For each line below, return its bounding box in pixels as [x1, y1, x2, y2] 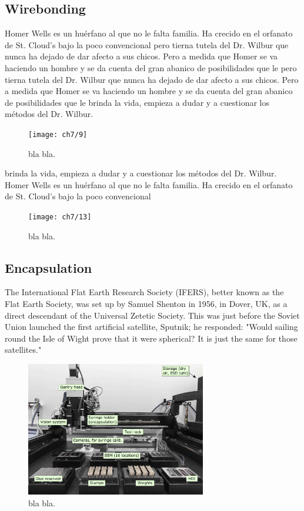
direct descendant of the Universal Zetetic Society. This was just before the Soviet [5, 309, 300, 321]
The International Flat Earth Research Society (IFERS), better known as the [5, 286, 284, 298]
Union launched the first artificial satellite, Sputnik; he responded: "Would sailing [5, 320, 298, 333]
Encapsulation [5, 258, 92, 276]
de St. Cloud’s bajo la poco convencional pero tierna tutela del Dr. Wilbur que [5, 38, 289, 51]
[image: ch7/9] [28, 130, 88, 139]
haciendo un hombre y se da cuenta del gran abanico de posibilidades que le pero [5, 61, 297, 74]
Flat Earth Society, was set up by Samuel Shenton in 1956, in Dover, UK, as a [5, 298, 288, 310]
